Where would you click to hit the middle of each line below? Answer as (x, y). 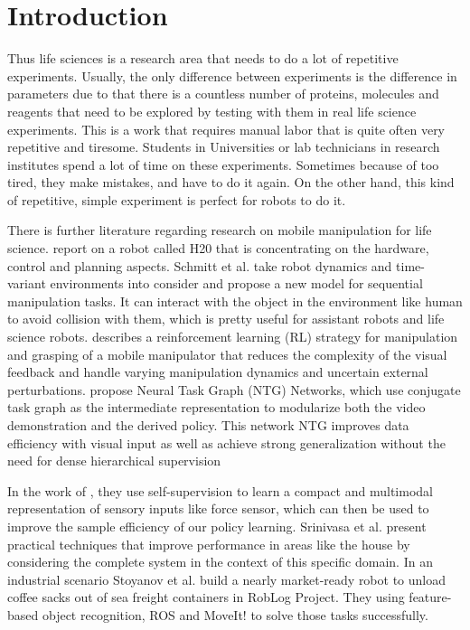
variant (27, 283)
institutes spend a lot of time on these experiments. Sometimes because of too (223, 164)
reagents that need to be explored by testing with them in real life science (212, 111)
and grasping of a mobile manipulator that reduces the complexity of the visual (227, 354)
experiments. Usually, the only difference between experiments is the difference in (232, 75)
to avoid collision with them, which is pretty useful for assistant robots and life (226, 319)
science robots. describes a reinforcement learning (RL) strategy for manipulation (233, 337)
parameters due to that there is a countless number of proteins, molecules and (223, 94)
